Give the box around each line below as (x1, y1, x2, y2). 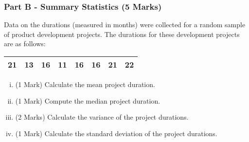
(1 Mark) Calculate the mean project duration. (15, 79, 155, 89)
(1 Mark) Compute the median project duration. (15, 95, 160, 106)
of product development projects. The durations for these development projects (4, 29, 240, 39)
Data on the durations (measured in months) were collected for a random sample (4, 19, 246, 30)
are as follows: (4, 38, 46, 49)
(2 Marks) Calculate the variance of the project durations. (15, 112, 189, 122)
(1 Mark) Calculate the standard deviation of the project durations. (15, 128, 217, 138)
